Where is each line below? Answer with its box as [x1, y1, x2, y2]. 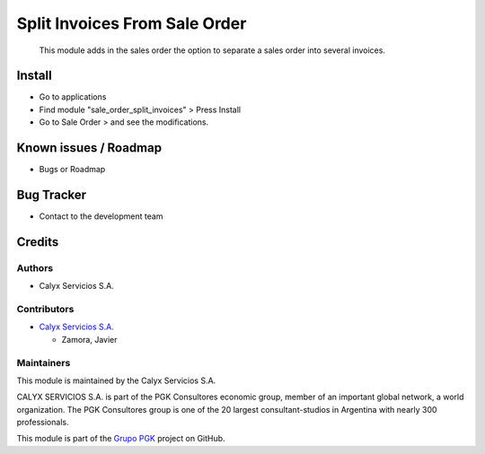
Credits [16, 234, 59, 249]
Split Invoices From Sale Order [16, 13, 247, 33]
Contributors [16, 302, 75, 315]
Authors [16, 261, 54, 274]
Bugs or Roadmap [39, 164, 106, 175]
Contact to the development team [39, 211, 163, 222]
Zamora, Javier [61, 334, 118, 345]
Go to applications [39, 92, 107, 102]
